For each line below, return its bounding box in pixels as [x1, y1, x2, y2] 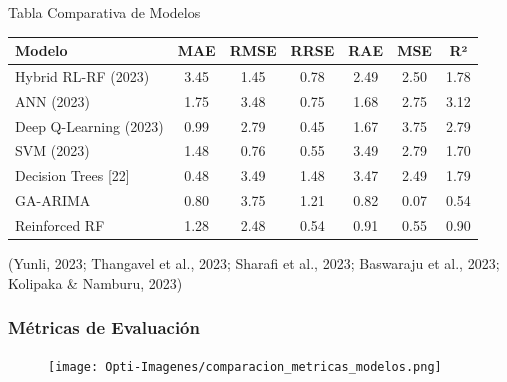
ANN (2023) [15, 90, 91, 111]
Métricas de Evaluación [8, 315, 200, 340]
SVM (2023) [15, 140, 90, 161]
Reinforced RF [15, 215, 105, 235]
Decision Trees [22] [15, 165, 130, 186]
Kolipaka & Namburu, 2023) [8, 272, 183, 293]
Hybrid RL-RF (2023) [15, 65, 150, 86]
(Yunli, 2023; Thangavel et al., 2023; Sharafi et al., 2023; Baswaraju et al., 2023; [8, 253, 500, 274]
